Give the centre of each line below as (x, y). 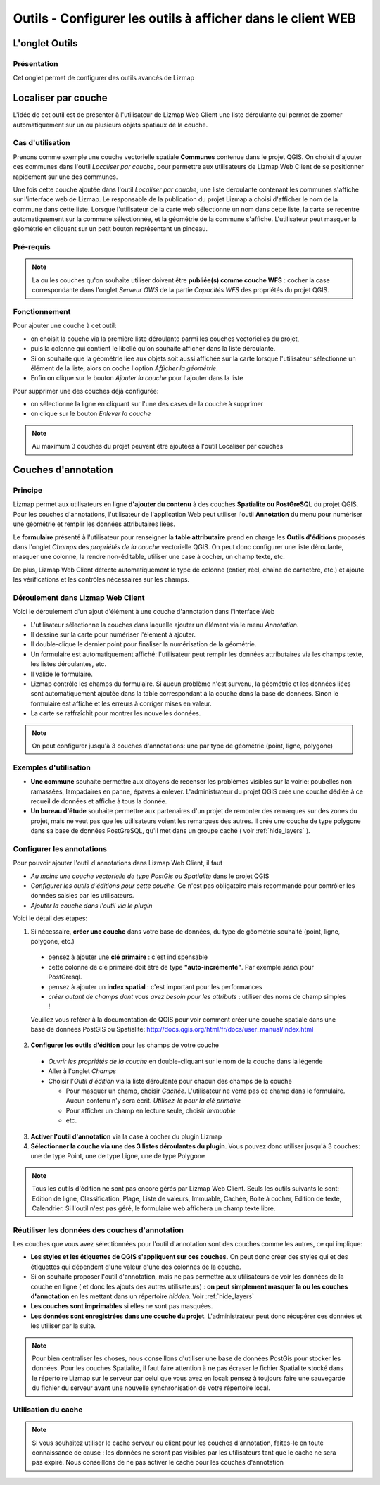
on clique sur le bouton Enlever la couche (91, 414)
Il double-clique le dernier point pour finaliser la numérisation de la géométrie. (144, 644)
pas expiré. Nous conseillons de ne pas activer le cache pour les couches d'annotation (158, 1462)
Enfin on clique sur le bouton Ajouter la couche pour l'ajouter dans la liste (137, 378)
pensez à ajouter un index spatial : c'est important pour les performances (155, 986)
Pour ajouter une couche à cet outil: (65, 326)
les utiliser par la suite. (63, 1326)
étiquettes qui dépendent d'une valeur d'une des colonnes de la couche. (136, 1267)
